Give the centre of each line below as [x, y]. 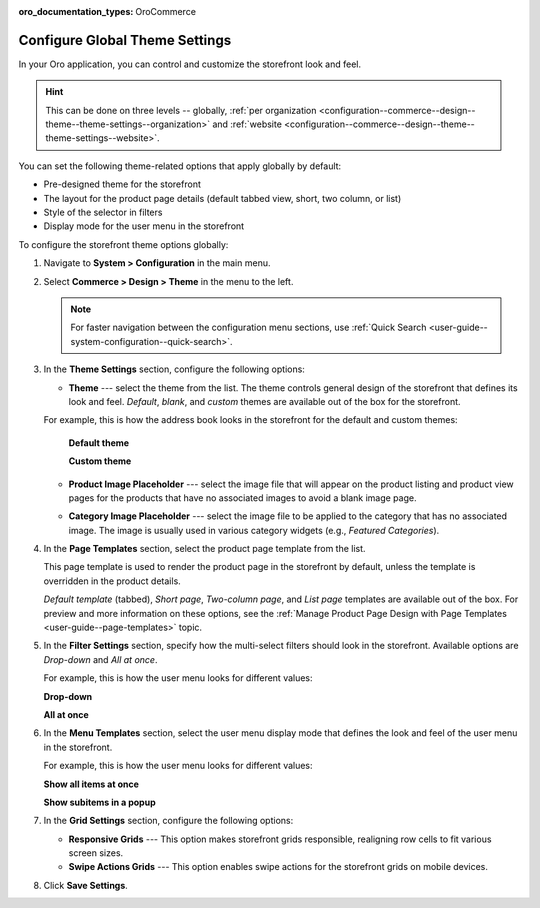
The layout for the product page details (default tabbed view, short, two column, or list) [222, 198]
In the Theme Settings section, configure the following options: [174, 369]
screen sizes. [96, 853]
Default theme [99, 442]
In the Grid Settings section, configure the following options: [168, 821]
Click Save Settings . [86, 885]
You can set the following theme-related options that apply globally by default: [180, 166]
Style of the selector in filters [103, 212]
